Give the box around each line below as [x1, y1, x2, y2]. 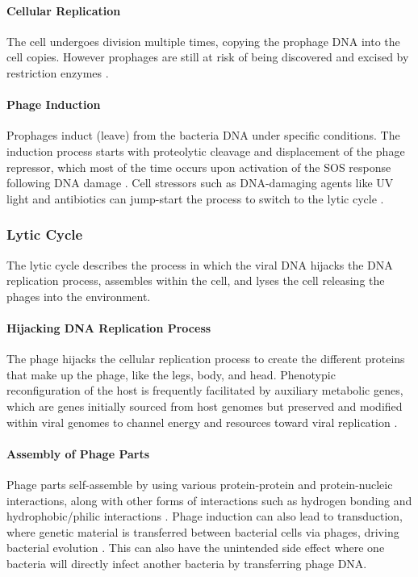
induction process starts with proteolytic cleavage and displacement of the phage [6, 142, 405, 159]
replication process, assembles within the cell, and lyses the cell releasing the [6, 272, 385, 289]
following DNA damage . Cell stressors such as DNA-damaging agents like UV [6, 174, 394, 191]
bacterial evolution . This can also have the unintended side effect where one [6, 539, 385, 556]
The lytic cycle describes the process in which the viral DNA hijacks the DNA [6, 256, 393, 273]
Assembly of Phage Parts [6, 445, 150, 462]
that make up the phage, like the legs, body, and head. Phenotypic [6, 366, 336, 383]
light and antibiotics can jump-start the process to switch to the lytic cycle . [6, 190, 384, 207]
